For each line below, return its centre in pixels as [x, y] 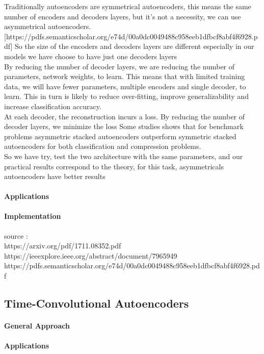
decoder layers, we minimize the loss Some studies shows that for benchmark [124, 126]
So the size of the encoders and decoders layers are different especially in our [135, 46]
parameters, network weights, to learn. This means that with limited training [125, 76]
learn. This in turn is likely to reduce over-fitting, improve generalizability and [126, 96]
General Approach [37, 326]
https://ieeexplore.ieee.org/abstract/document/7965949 [91, 255]
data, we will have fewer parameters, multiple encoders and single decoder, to [125, 86]
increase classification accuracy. [53, 106]
